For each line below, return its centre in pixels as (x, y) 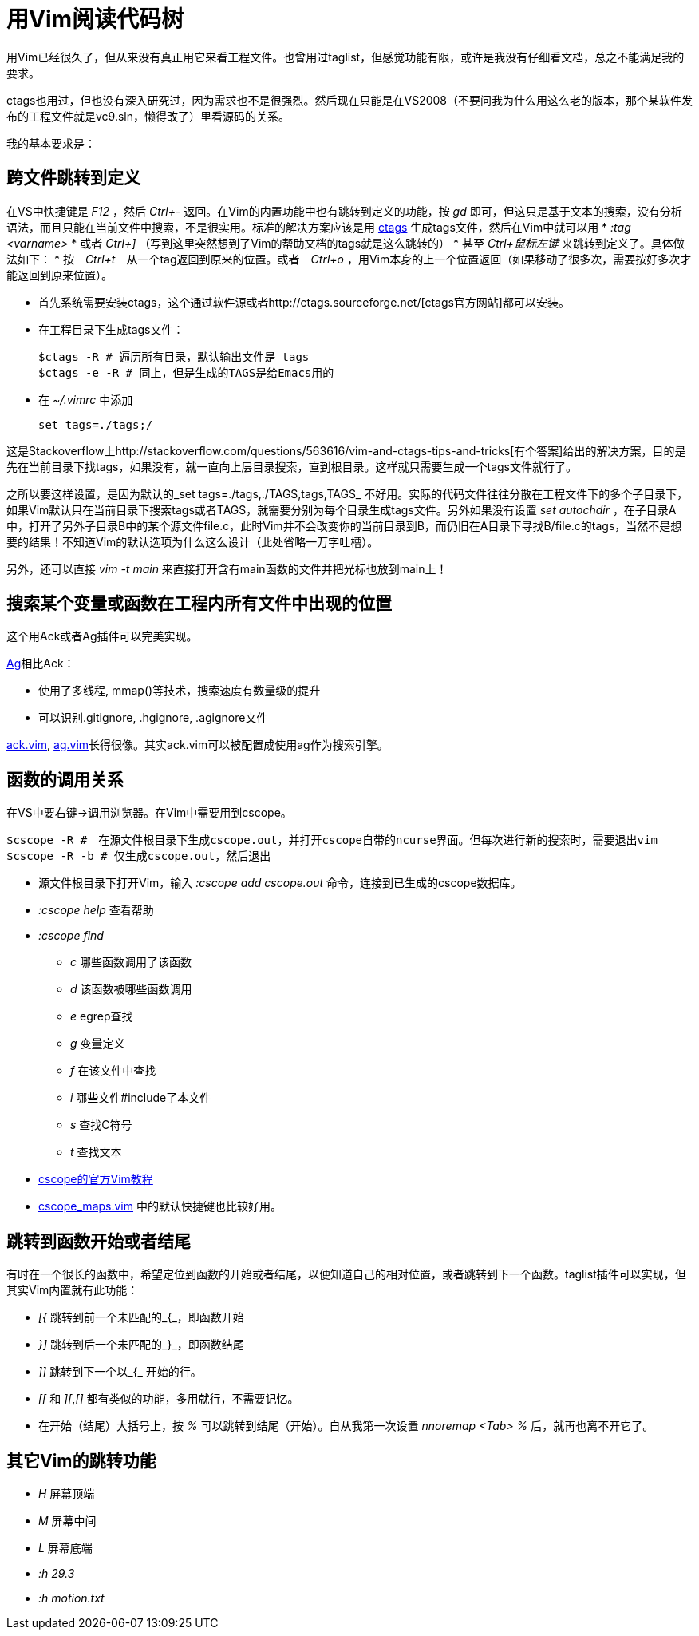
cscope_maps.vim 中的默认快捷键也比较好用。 (160, 1206)
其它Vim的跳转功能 (81, 1460)
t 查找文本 (96, 1152)
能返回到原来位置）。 (59, 275)
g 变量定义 (98, 1044)
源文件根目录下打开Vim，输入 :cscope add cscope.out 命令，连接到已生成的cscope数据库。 (280, 883)
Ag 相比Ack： (41, 664)
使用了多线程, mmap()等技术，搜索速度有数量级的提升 (180, 691)
